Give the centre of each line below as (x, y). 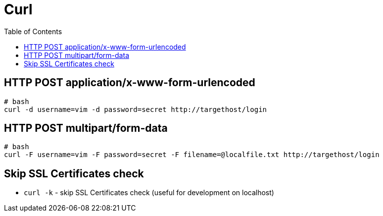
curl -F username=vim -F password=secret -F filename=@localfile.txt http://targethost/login (192, 155)
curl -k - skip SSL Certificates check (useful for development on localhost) (149, 193)
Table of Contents (33, 31)
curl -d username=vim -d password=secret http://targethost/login (136, 109)
